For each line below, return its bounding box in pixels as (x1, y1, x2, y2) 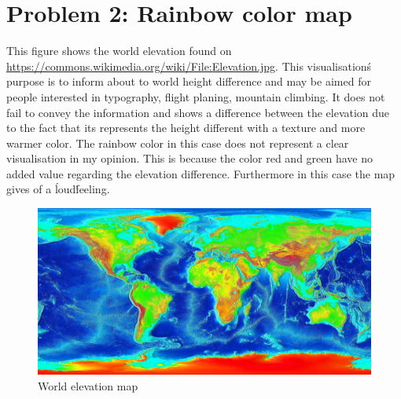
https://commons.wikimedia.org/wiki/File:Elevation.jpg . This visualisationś (6, 57, 372, 74)
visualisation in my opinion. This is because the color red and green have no (6, 150, 373, 167)
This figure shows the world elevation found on (6, 42, 232, 59)
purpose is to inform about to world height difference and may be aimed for (6, 73, 371, 90)
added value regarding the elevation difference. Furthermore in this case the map (6, 165, 395, 181)
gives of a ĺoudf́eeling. (6, 181, 110, 197)
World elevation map (38, 377, 138, 394)
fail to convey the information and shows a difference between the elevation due (6, 104, 390, 120)
